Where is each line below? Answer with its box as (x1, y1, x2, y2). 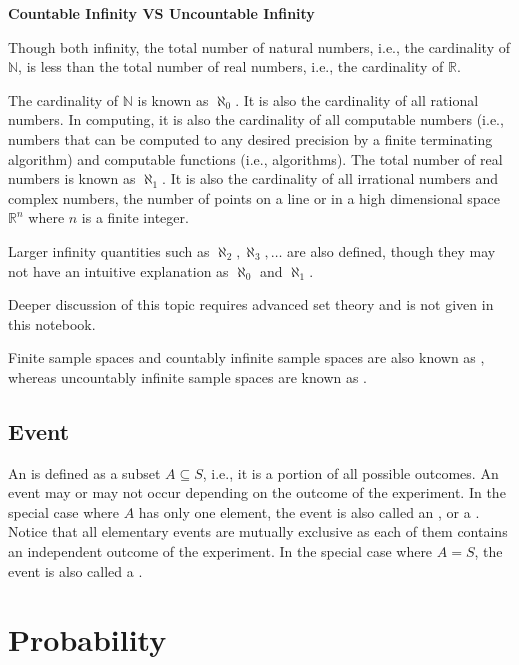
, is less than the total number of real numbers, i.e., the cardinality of (18, 56, 444, 77)
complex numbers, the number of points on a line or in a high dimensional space (8, 187, 500, 208)
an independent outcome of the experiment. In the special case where (8, 541, 433, 562)
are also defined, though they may (287, 240, 496, 261)
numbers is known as (8, 168, 136, 189)
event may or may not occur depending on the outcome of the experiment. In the (8, 482, 506, 503)
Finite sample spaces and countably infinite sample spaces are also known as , (8, 347, 485, 368)
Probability (8, 619, 167, 660)
